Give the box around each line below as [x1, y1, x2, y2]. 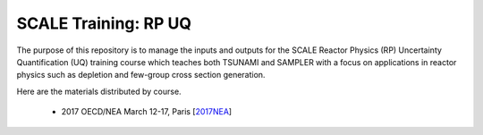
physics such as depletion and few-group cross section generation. [16, 70, 266, 80]
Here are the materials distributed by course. [16, 86, 182, 97]
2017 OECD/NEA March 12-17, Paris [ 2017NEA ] [61, 106, 233, 117]
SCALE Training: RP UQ [16, 13, 192, 33]
